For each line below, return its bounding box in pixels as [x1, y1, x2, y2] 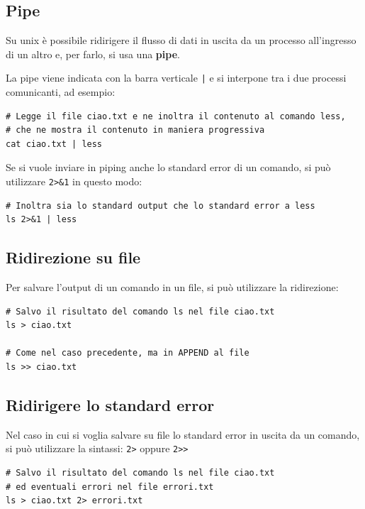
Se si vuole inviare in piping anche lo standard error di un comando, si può [6, 160, 331, 175]
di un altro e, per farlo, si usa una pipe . [6, 46, 180, 61]
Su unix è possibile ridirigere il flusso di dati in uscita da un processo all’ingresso [6, 33, 356, 48]
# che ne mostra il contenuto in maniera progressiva [6, 125, 265, 136]
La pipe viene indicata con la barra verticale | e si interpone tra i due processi [6, 70, 347, 85]
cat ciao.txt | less [6, 138, 103, 149]
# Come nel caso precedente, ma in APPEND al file [6, 348, 249, 359]
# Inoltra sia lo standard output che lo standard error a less [6, 200, 315, 211]
